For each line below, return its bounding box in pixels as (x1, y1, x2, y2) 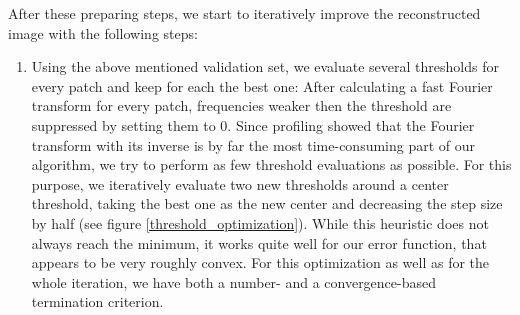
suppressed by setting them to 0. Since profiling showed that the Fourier (31, 114, 475, 135)
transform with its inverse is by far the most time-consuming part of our (31, 134, 476, 155)
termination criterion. (31, 291, 164, 312)
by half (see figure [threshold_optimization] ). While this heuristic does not (31, 212, 489, 233)
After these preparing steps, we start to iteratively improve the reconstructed (8, 3, 481, 23)
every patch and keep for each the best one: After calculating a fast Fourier (31, 75, 493, 96)
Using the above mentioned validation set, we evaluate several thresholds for (31, 56, 499, 77)
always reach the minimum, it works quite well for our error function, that (31, 232, 487, 253)
